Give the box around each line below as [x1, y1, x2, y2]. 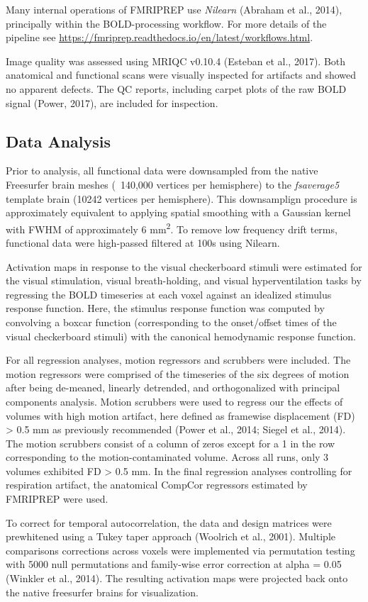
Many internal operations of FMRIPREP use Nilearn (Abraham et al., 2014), [6, 2, 342, 16]
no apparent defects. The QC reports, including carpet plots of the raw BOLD [6, 81, 347, 96]
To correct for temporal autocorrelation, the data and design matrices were [6, 515, 332, 530]
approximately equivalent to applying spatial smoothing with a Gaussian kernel [6, 205, 351, 220]
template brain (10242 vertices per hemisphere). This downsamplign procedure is [6, 191, 357, 206]
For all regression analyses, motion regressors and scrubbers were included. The [6, 352, 351, 367]
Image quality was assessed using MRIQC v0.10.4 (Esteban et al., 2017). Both [6, 53, 346, 68]
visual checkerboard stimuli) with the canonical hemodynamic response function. [6, 328, 356, 343]
